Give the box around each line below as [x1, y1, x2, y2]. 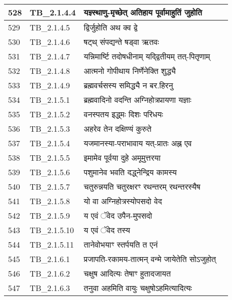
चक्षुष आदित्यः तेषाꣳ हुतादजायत [83, 268, 171, 279]
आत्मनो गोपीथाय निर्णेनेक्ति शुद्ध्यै [83, 65, 176, 76]
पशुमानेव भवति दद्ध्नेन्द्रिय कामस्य [83, 166, 177, 178]
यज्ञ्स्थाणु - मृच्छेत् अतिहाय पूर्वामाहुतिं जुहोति [83, 6, 202, 18]
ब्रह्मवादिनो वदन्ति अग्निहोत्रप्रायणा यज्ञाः [83, 94, 191, 105]
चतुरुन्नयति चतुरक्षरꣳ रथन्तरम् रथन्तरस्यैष [83, 181, 200, 192]
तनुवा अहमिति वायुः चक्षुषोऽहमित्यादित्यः [83, 282, 192, 294]
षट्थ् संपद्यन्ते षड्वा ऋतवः [83, 36, 159, 47]
